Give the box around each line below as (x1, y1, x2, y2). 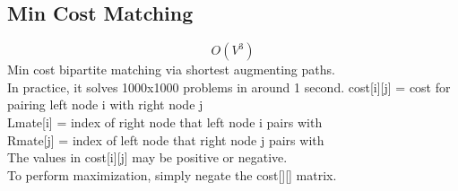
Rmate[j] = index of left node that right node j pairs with (7, 130, 324, 149)
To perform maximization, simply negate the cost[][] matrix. (7, 165, 337, 184)
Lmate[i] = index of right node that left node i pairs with (7, 112, 323, 131)
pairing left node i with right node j (7, 95, 203, 114)
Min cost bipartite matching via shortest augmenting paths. (7, 60, 335, 79)
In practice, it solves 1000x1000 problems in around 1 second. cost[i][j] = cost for (7, 77, 451, 96)
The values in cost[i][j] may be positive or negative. (7, 148, 288, 167)
